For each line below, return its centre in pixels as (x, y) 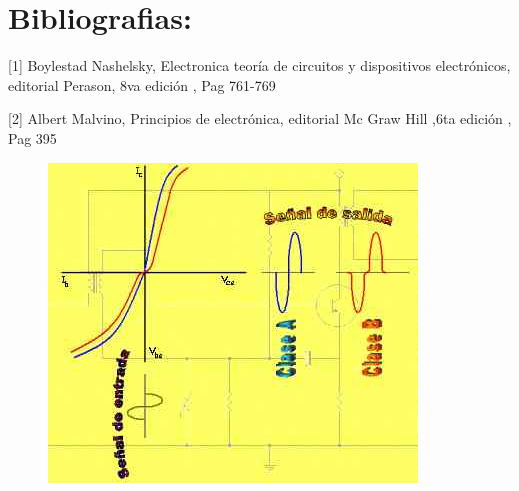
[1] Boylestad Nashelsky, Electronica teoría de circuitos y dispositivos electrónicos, (259, 65)
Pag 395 (32, 137)
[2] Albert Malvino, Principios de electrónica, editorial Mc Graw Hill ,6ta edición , (260, 118)
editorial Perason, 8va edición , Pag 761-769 (142, 84)
